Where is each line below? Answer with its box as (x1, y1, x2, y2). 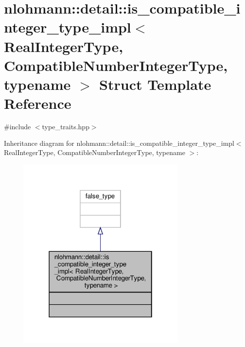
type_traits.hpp (42, 121, 89, 132)
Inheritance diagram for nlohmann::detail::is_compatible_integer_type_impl (4, 138, 234, 148)
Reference (4, 93, 71, 113)
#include (4, 121, 31, 132)
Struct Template (99, 74, 211, 94)
